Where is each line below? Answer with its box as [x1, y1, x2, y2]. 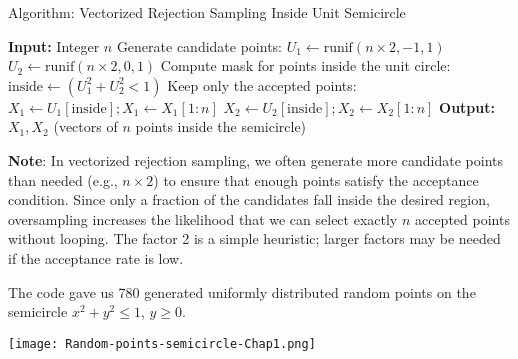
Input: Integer [8, 35, 100, 56]
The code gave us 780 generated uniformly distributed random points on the [8, 281, 476, 302]
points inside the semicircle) [135, 116, 307, 137]
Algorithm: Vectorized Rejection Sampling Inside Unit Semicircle [8, 2, 406, 22]
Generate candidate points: [116, 35, 282, 56]
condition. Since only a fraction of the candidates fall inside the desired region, [8, 189, 490, 210]
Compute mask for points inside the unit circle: [160, 55, 451, 76]
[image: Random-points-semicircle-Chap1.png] [8, 336, 316, 351]
